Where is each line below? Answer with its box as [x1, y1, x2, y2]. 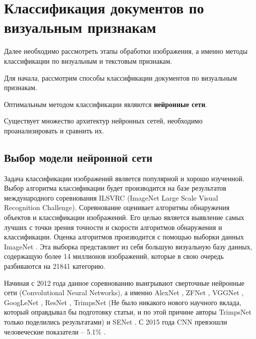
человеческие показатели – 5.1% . [4, 326, 106, 337]
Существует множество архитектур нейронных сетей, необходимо [4, 115, 203, 126]
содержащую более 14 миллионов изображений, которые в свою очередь [4, 251, 224, 261]
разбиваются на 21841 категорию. [4, 261, 105, 271]
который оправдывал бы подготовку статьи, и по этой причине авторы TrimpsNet [4, 307, 252, 317]
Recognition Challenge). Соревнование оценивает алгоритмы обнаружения [4, 202, 230, 213]
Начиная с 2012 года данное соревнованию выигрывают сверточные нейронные [4, 277, 245, 288]
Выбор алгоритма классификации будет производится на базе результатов [4, 183, 227, 193]
